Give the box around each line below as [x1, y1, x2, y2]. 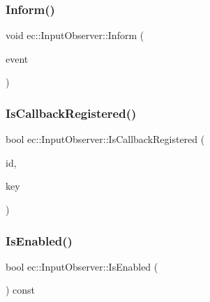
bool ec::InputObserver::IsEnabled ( [6, 259, 158, 273]
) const [6, 282, 36, 297]
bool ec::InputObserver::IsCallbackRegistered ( [6, 132, 205, 146]
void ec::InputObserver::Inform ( [6, 28, 144, 43]
